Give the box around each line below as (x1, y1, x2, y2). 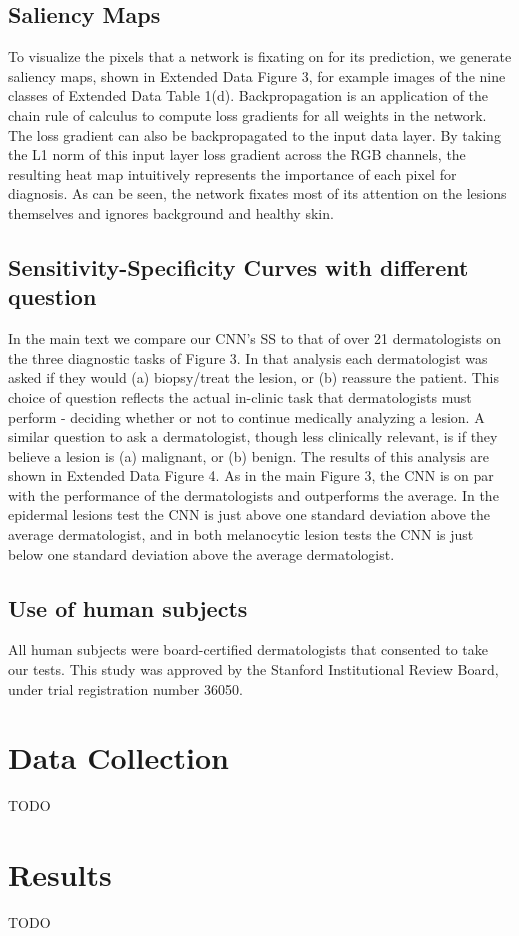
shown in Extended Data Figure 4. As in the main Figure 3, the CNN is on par (8, 465, 494, 486)
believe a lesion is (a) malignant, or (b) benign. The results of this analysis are (8, 445, 489, 466)
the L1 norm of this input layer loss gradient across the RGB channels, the (8, 144, 466, 165)
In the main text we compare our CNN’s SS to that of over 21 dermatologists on (8, 328, 502, 349)
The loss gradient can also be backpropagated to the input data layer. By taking (8, 124, 501, 145)
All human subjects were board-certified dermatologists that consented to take (8, 639, 489, 660)
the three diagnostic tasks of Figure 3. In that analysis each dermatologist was (8, 347, 488, 368)
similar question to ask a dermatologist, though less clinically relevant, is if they (8, 426, 498, 447)
